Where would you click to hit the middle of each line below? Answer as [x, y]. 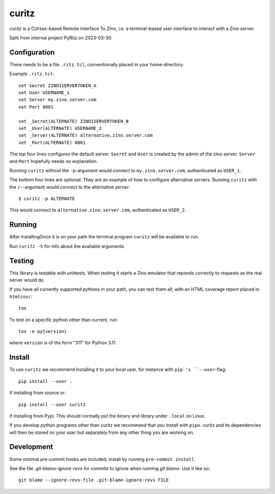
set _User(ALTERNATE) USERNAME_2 [60, 128]
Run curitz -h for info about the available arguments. [67, 246]
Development [31, 447]
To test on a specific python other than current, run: [64, 320]
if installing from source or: [38, 393]
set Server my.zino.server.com [58, 100]
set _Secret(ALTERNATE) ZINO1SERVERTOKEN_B [74, 121]
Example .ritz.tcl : [32, 74]
